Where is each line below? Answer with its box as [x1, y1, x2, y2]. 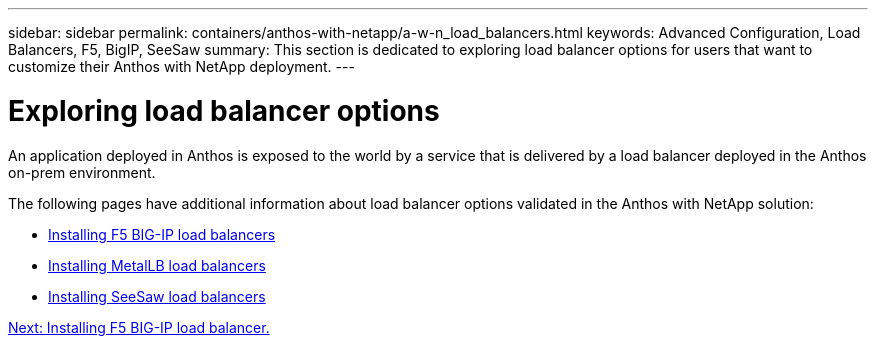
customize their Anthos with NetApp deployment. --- [8, 58, 355, 75]
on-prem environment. [8, 163, 156, 181]
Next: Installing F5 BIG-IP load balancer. [8, 318, 270, 336]
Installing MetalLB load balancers [48, 256, 266, 274]
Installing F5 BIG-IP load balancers [48, 225, 276, 243]
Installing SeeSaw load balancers [48, 287, 266, 305]
